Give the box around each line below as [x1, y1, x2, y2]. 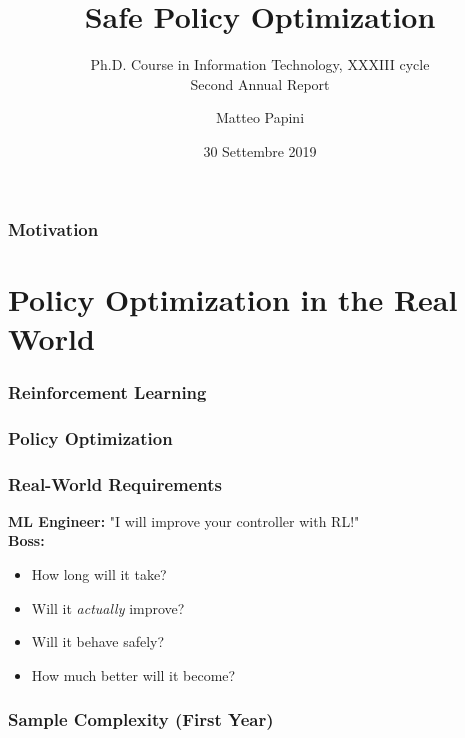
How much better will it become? [31, 664, 236, 685]
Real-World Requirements [8, 471, 223, 496]
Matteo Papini [215, 107, 305, 128]
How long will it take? [31, 564, 167, 585]
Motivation [8, 216, 99, 241]
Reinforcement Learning [8, 379, 207, 404]
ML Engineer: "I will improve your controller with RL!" [8, 510, 360, 531]
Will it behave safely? [31, 631, 165, 652]
